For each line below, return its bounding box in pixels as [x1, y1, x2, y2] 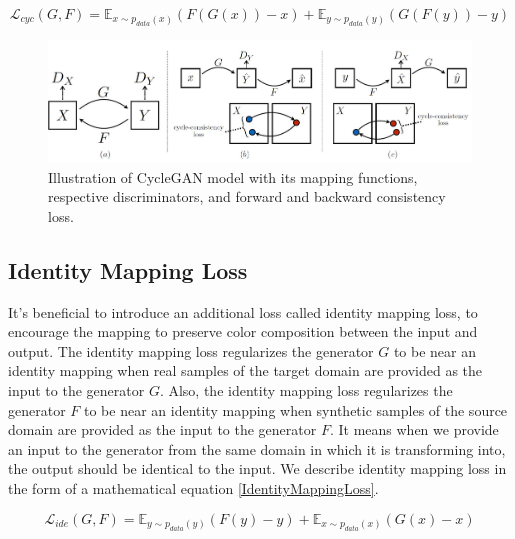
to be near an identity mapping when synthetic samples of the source [83, 399, 508, 420]
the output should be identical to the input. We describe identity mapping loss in [8, 458, 507, 479]
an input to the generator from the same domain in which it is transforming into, [8, 438, 506, 459]
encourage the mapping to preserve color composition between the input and [8, 321, 478, 342]
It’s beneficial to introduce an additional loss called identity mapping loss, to [8, 301, 478, 322]
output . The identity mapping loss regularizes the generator [8, 340, 374, 361]
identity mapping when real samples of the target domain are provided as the [8, 360, 483, 381]
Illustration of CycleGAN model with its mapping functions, [48, 166, 418, 187]
